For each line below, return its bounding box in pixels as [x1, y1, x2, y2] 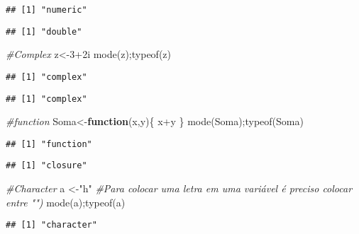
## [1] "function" [6, 139, 92, 149]
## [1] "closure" [6, 160, 87, 171]
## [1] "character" [6, 220, 97, 230]
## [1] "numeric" [6, 5, 87, 15]
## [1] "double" [6, 26, 82, 37]
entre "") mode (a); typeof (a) [6, 194, 126, 209]
